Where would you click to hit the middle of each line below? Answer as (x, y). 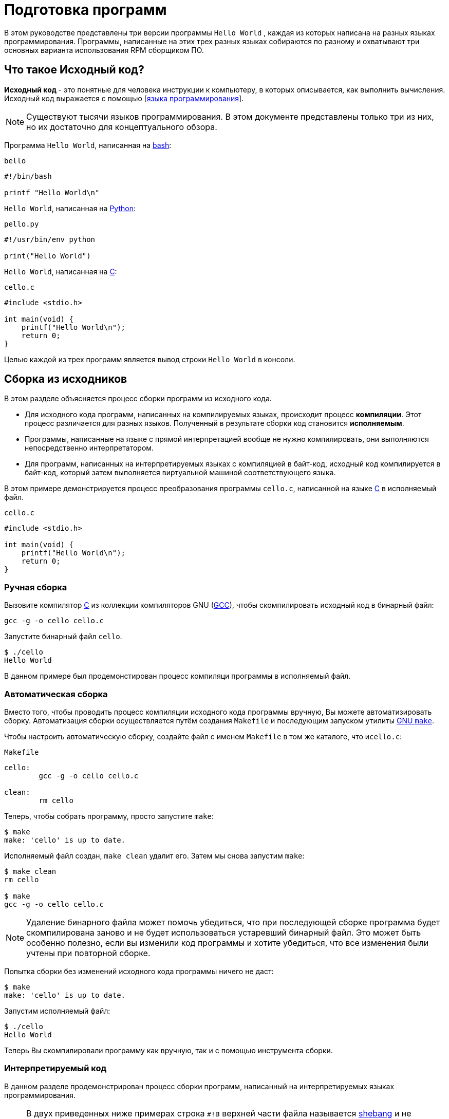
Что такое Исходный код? (74, 70)
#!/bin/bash (28, 176)
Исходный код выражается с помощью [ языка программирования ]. (124, 98)
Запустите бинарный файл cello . (63, 637)
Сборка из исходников (66, 379)
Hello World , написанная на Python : (70, 208)
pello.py (22, 224)
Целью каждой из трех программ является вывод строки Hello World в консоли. (150, 359)
